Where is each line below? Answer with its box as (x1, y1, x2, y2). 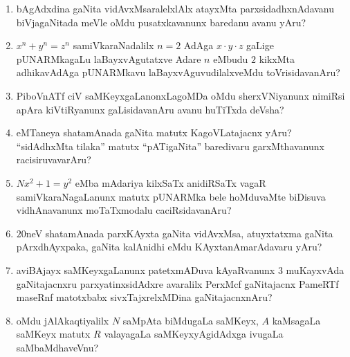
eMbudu (213, 51, 248, 66)
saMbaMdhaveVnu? (16, 340, 99, 354)
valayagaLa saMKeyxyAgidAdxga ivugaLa (104, 327, 284, 341)
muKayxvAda (286, 262, 344, 277)
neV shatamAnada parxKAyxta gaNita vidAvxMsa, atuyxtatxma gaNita (26, 226, 333, 240)
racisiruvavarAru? (16, 152, 91, 167)
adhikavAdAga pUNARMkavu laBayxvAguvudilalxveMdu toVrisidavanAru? (16, 65, 340, 80)
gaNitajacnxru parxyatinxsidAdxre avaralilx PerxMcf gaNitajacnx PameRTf (16, 276, 339, 291)
